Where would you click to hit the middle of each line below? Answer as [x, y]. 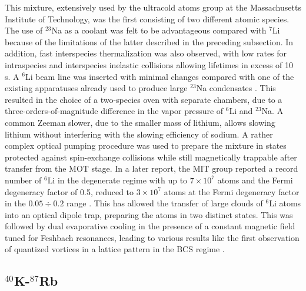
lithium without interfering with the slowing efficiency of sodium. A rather [139, 134]
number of [23, 180]
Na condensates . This [236, 88]
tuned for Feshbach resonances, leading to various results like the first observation [152, 237]
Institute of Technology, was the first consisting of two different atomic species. [147, 19]
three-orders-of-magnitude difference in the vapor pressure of [114, 111]
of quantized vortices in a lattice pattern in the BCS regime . [115, 249]
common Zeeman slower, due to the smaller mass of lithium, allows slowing [140, 122]
